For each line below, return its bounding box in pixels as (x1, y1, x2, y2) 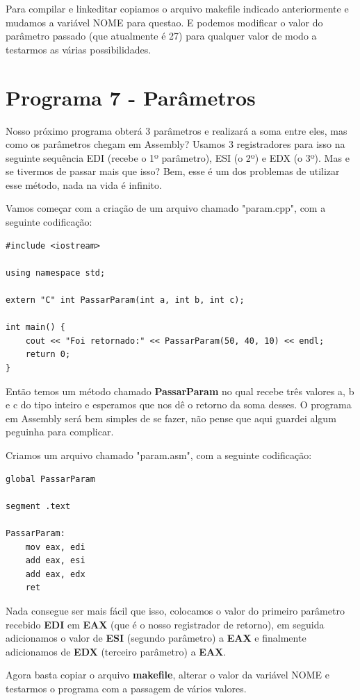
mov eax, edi (25, 542, 85, 552)
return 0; (25, 349, 71, 360)
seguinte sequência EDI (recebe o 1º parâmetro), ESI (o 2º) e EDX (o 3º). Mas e (6, 150, 350, 165)
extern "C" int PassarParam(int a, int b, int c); (6, 295, 245, 306)
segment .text (6, 501, 71, 511)
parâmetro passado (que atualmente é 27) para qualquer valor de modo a (6, 28, 317, 43)
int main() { (6, 322, 65, 333)
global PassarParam (6, 474, 95, 484)
